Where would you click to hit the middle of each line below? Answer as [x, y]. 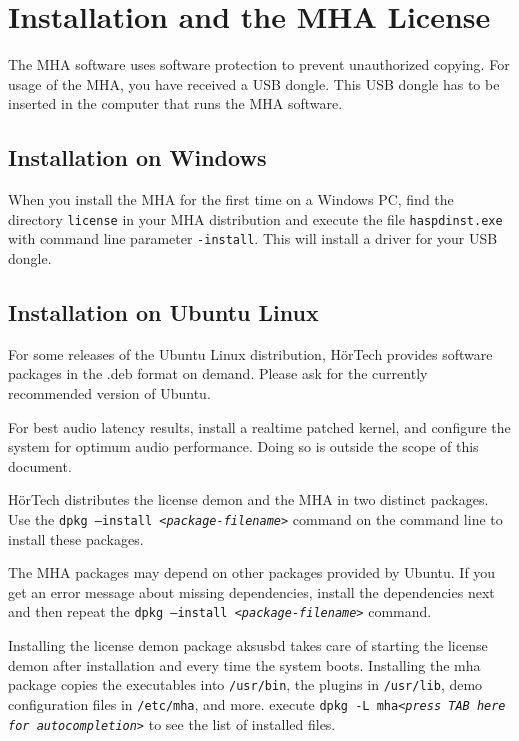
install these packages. [76, 538]
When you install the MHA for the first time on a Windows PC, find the [231, 199]
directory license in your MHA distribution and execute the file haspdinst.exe [255, 218]
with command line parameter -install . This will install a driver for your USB [253, 238]
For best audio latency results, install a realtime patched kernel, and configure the [259, 426]
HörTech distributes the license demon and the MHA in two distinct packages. [248, 499]
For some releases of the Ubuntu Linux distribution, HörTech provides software [250, 353]
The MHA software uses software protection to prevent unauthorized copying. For [259, 64]
